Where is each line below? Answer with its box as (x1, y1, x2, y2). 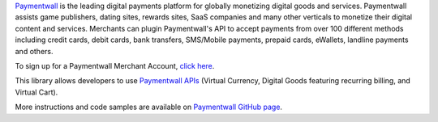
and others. (15, 46, 54, 56)
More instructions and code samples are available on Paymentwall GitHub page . (15, 102, 283, 112)
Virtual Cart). (15, 87, 58, 97)
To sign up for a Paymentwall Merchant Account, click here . (15, 61, 215, 70)
